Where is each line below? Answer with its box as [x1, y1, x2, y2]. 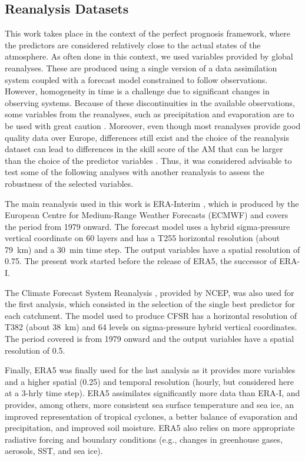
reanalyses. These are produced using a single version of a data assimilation [5, 61, 277, 74]
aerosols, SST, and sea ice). [5, 444, 103, 457]
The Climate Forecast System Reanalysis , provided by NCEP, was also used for [5, 286, 294, 298]
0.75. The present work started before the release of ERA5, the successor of [5, 255, 277, 267]
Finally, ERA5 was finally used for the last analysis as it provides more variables [5, 364, 296, 376]
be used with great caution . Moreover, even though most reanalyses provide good [5, 119, 301, 131]
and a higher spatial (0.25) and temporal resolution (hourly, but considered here [5, 375, 294, 387]
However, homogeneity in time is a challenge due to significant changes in [5, 85, 270, 97]
